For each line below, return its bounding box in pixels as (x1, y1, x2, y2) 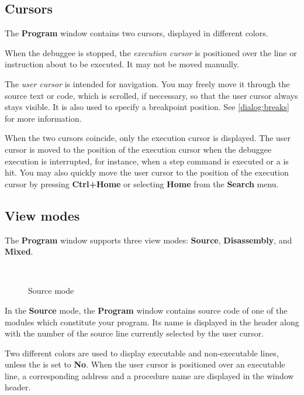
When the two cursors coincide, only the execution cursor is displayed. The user (5, 132, 291, 144)
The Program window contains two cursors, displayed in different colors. (5, 27, 268, 39)
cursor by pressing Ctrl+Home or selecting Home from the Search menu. (5, 177, 279, 190)
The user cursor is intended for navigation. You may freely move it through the (5, 77, 290, 90)
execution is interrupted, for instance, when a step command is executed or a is (5, 154, 289, 167)
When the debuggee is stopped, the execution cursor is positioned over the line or (5, 46, 297, 59)
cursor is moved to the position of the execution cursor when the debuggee (5, 143, 272, 155)
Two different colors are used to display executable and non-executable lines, (5, 346, 279, 359)
